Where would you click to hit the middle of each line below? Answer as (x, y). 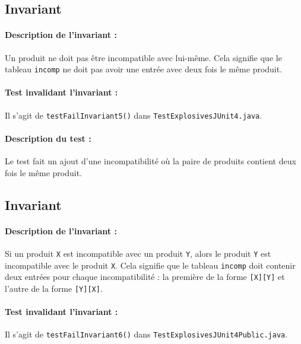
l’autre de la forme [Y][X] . (54, 288)
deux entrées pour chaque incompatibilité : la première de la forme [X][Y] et (145, 277)
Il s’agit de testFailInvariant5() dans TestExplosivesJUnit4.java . (134, 115)
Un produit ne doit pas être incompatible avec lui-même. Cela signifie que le (143, 57)
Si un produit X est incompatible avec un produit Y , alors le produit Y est (138, 253)
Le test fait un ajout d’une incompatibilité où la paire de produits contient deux (150, 161)
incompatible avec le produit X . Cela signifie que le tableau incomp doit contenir (150, 265)
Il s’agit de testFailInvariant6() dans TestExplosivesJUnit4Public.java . (146, 334)
